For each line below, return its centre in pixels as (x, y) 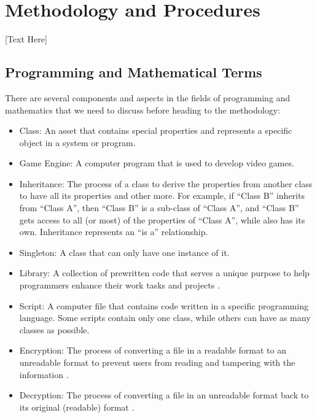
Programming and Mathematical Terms (134, 72)
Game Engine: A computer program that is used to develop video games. (157, 163)
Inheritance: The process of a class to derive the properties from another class (166, 183)
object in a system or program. (77, 142)
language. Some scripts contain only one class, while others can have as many (165, 318)
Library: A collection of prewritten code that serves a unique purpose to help (164, 273)
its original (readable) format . (77, 407)
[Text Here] (26, 39)
